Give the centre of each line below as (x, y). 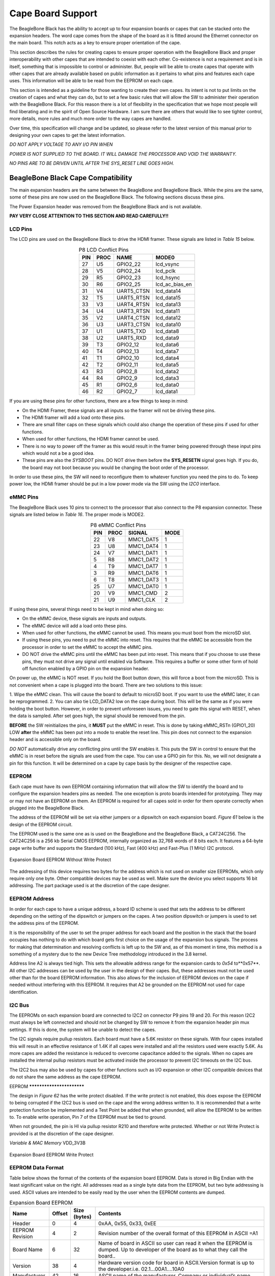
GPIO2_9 (127, 378)
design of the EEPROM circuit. (41, 824)
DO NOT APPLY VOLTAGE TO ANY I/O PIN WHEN (61, 144)
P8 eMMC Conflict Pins (118, 525)
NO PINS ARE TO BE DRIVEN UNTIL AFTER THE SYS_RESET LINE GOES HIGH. (92, 163)
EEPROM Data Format (37, 1168)
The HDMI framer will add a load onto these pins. (74, 417)
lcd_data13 (168, 305)
